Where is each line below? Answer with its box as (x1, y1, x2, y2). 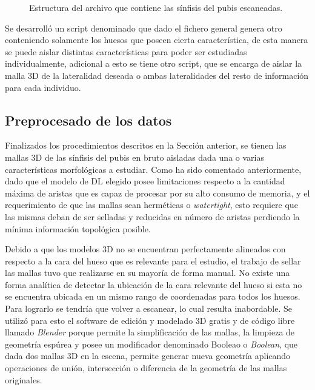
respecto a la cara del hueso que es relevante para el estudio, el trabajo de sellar (5, 254, 301, 267)
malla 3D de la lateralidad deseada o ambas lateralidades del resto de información (5, 69, 309, 81)
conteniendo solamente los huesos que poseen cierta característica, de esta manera (5, 33, 308, 46)
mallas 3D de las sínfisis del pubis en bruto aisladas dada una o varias (5, 150, 264, 163)
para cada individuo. (5, 81, 81, 93)
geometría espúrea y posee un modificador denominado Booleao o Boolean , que (5, 337, 298, 350)
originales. (5, 373, 42, 386)
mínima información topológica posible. (5, 222, 151, 235)
